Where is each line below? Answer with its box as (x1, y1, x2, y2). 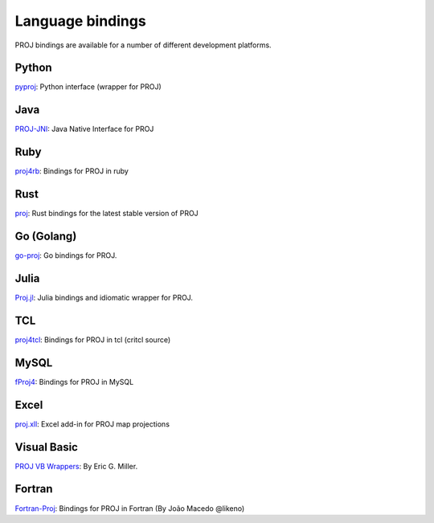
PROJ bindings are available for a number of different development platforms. (14, 40, 272, 50)
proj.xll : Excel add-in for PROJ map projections (14, 419, 170, 429)
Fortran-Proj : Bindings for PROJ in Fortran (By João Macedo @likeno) (14, 503, 245, 513)
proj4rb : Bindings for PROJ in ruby (14, 166, 129, 176)
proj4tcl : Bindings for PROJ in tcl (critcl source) (14, 334, 171, 345)
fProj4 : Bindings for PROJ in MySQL (14, 377, 134, 386)
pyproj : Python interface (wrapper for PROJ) (14, 82, 162, 92)
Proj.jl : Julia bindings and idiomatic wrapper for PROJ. (14, 292, 193, 302)
